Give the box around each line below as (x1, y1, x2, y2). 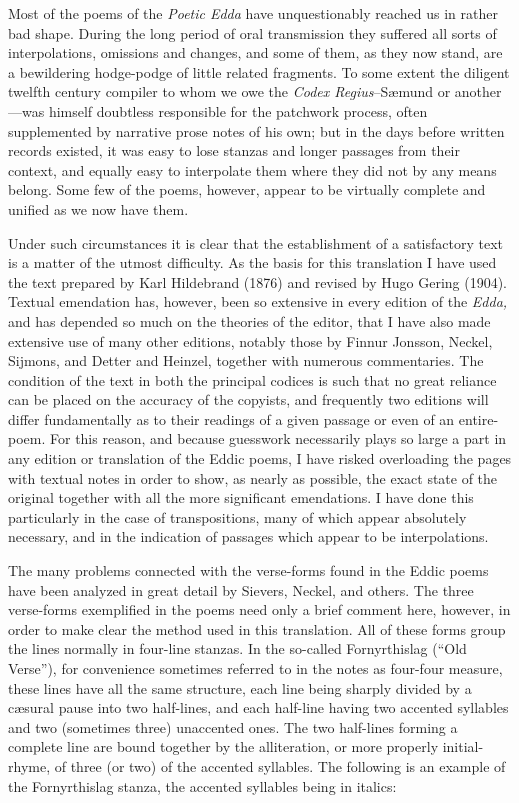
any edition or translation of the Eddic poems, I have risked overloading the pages (8, 448, 512, 469)
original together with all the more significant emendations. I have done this (8, 487, 474, 508)
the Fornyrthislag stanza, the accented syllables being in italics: (8, 775, 397, 796)
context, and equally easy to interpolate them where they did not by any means (8, 159, 497, 180)
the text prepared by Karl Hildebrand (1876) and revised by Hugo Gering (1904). (8, 271, 508, 292)
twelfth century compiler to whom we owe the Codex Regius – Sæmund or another (8, 81, 502, 102)
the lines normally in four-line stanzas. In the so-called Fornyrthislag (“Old (8, 638, 467, 659)
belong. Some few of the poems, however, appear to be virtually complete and (8, 179, 486, 200)
